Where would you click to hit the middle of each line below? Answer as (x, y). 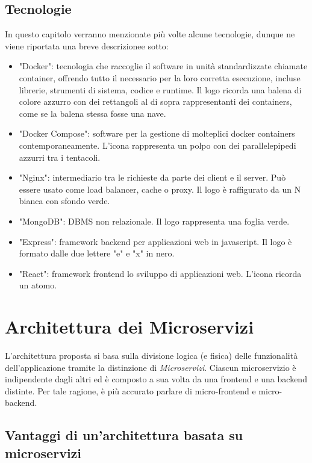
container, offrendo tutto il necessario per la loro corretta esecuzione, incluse (160, 77)
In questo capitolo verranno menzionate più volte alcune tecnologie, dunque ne (150, 34)
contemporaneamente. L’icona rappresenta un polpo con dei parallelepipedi (158, 145)
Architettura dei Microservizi (129, 327)
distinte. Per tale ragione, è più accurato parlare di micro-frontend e (130, 390)
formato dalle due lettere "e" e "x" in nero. (97, 253)
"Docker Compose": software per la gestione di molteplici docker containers (157, 133)
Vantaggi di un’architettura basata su (124, 435)
